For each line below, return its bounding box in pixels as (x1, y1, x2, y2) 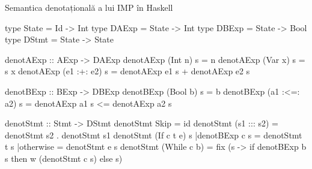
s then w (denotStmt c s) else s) (5, 152, 123, 164)
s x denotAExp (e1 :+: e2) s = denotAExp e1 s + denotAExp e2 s (5, 65, 250, 77)
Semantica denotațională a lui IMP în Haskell (5, 1, 173, 13)
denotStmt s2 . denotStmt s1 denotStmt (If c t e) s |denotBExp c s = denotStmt (5, 128, 302, 141)
